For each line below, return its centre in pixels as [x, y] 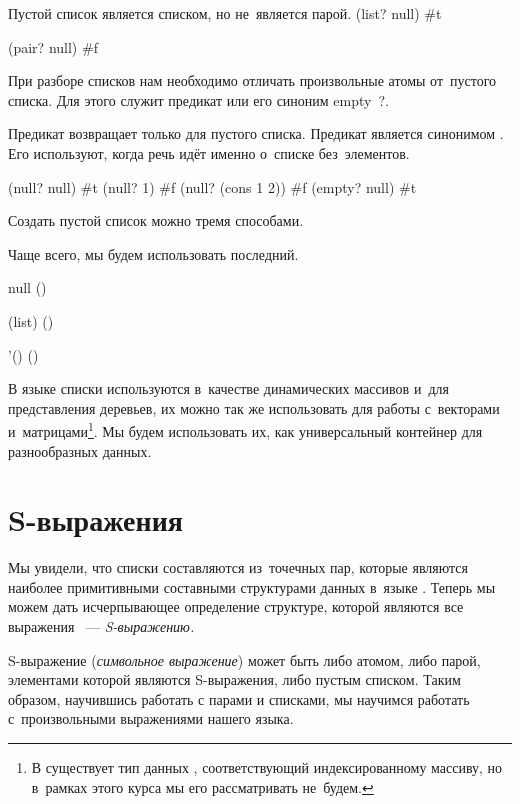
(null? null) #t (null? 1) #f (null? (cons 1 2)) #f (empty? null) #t [212, 186]
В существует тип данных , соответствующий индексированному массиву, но [267, 767]
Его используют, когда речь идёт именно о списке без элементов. [209, 152]
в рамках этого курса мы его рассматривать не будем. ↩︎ [202, 786]
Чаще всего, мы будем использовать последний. [153, 253]
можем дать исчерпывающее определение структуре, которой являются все [236, 606]
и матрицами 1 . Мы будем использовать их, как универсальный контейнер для [245, 429]
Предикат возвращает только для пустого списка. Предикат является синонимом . [256, 133]
